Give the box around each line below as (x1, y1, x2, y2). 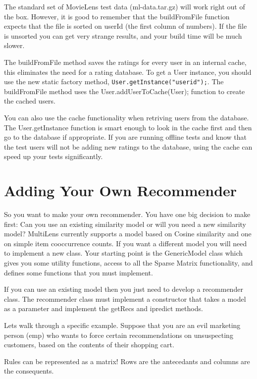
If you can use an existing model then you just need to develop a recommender (4, 284, 243, 294)
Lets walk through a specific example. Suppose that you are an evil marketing (4, 320, 241, 330)
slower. (4, 40, 25, 51)
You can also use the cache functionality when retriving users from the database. (4, 112, 249, 122)
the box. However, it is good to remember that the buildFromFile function (4, 11, 230, 21)
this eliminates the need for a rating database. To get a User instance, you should (4, 66, 252, 77)
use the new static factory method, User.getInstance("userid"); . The (4, 76, 224, 87)
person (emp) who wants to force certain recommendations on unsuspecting (4, 329, 233, 340)
